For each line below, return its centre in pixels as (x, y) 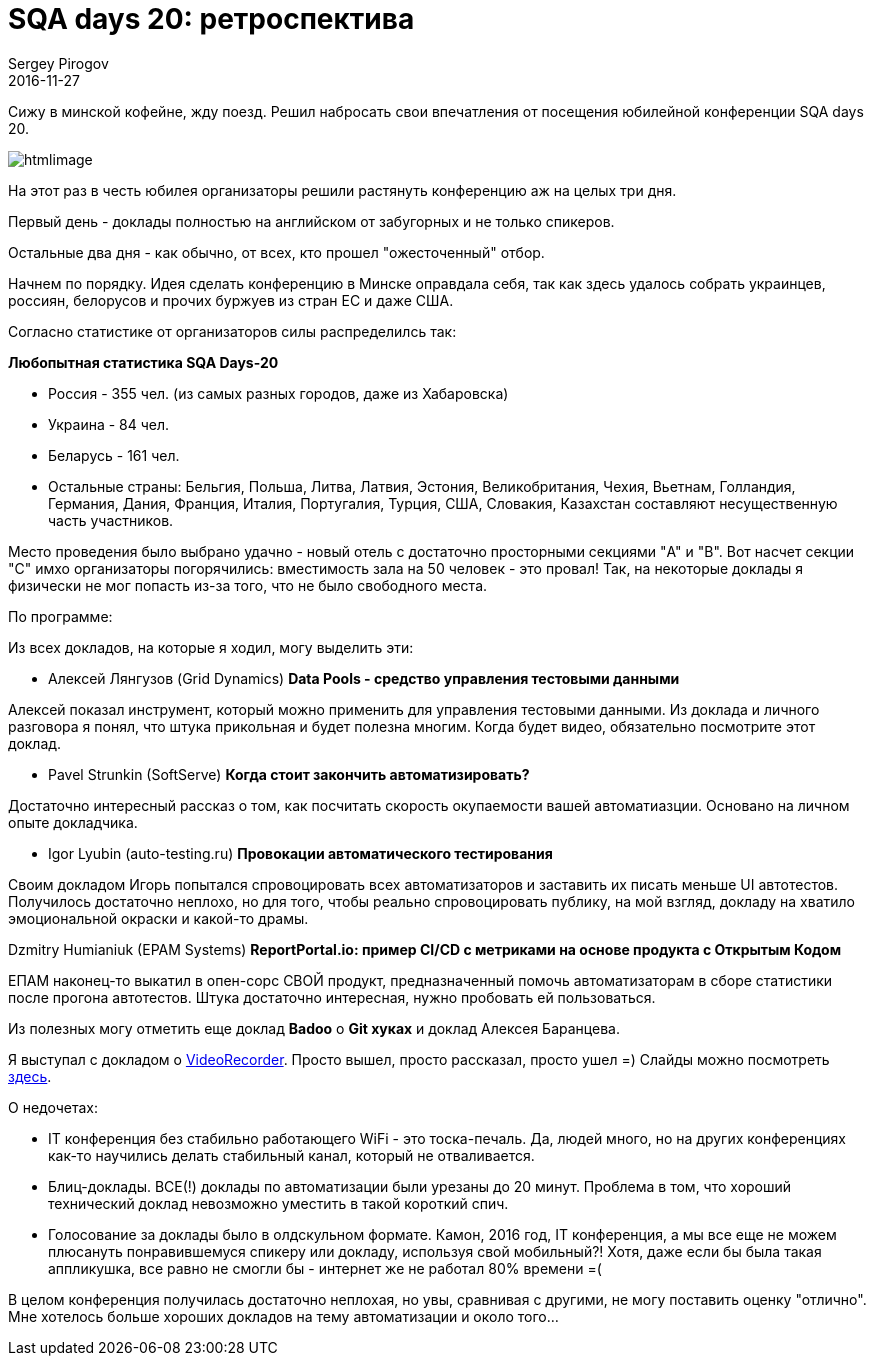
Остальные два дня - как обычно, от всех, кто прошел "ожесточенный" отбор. (276, 252)
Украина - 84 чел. (109, 424)
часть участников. (111, 520)
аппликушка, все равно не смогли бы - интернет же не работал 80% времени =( (325, 1268)
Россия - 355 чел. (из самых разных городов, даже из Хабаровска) (278, 393)
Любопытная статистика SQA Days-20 (143, 362)
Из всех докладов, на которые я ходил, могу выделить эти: (211, 647)
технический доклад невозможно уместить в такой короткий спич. (278, 1203)
